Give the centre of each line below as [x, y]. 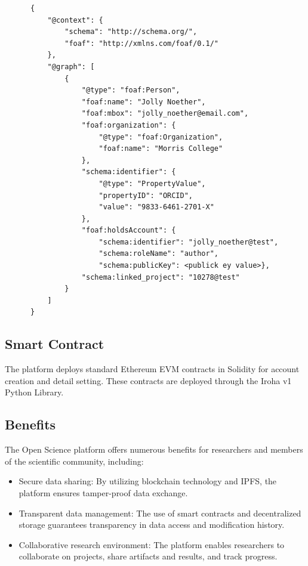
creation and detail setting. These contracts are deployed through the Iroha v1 [148, 380]
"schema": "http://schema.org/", [131, 32]
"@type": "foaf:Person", [131, 90]
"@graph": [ [71, 67]
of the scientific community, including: [74, 461]
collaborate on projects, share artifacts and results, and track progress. [148, 556]
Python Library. [34, 392]
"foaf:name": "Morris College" [161, 149]
